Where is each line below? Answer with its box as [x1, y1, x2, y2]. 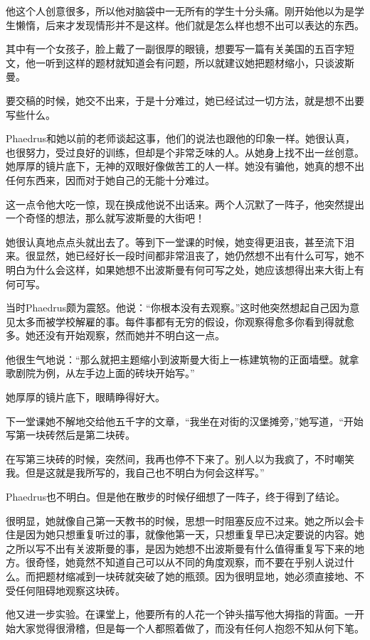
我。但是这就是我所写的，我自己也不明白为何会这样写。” [6, 465, 265, 480]
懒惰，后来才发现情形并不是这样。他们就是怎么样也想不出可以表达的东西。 [15, 17, 364, 32]
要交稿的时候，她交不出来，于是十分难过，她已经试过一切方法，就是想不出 [6, 92, 354, 107]
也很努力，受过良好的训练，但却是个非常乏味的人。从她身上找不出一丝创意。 [6, 144, 364, 159]
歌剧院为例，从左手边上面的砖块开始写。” [6, 366, 195, 380]
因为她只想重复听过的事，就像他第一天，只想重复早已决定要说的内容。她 [25, 527, 364, 542]
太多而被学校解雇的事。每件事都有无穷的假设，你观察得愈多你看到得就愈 [15, 314, 354, 329]
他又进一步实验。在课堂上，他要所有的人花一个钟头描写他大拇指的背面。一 [6, 607, 354, 622]
